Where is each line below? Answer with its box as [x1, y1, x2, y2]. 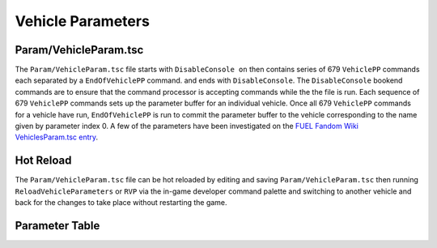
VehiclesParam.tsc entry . [15, 132, 99, 142]
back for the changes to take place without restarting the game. [15, 198, 227, 207]
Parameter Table [15, 219, 100, 233]
